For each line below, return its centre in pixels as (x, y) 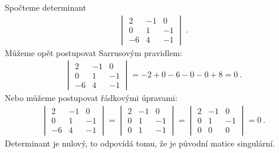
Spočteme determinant (46, 7)
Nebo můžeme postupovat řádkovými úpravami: (91, 98)
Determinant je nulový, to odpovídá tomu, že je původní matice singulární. (140, 143)
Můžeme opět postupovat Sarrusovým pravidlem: (93, 52)
